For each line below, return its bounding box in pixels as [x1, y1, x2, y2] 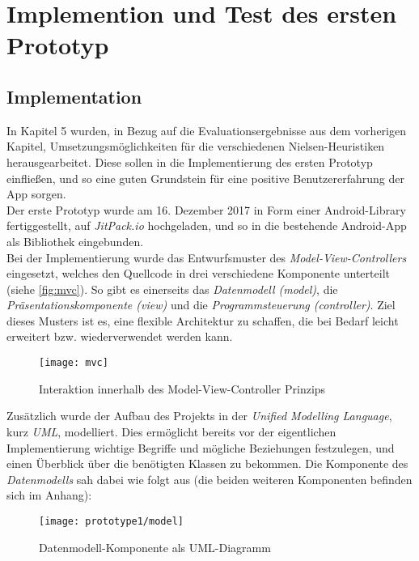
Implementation [6, 83, 142, 108]
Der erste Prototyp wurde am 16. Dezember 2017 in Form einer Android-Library [6, 201, 406, 218]
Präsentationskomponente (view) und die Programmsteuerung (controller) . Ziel [6, 296, 396, 313]
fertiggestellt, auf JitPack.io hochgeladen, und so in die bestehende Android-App [6, 217, 407, 234]
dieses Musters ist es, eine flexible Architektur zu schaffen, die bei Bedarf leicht [6, 312, 399, 329]
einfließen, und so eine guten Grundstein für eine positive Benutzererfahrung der [6, 169, 404, 186]
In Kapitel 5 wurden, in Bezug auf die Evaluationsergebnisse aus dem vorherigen [6, 121, 406, 138]
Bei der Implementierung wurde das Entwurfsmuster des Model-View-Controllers [6, 249, 407, 266]
